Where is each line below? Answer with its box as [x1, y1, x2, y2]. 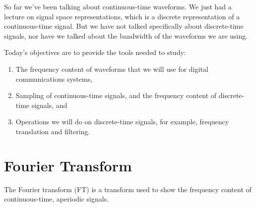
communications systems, [15, 73, 93, 84]
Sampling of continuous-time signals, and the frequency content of [15, 90, 217, 101]
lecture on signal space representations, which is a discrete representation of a [4, 11, 240, 21]
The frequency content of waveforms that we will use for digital [15, 63, 208, 74]
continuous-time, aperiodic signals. [4, 194, 109, 204]
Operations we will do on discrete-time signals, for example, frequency [15, 116, 229, 127]
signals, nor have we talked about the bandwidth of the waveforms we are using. [4, 30, 248, 41]
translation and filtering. [15, 126, 90, 136]
